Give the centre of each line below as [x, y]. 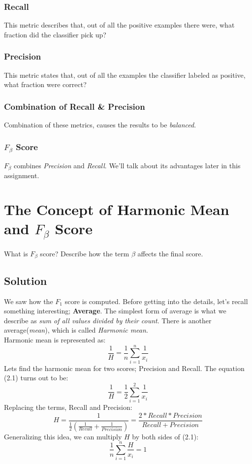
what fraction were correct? [45, 84]
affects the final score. [170, 254]
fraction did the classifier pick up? [55, 34]
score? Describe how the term [85, 254]
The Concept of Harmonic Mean [117, 209]
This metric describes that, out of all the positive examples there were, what [119, 25]
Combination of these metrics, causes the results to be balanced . [100, 125]
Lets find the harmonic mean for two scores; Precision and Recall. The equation [124, 368]
